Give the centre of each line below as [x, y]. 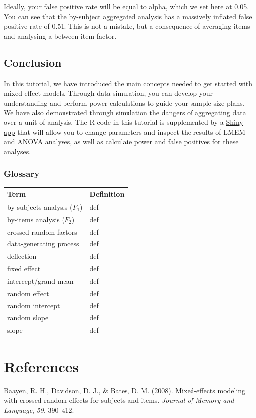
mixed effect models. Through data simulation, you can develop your [109, 93]
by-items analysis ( [36, 219]
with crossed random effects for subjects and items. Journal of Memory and [119, 400]
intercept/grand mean [41, 280]
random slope [28, 318]
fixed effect [24, 269]
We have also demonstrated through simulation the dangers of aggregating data [125, 112]
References [42, 366]
